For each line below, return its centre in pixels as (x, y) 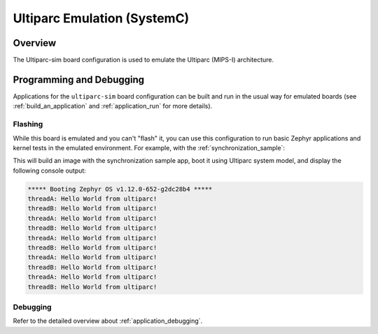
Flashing (28, 124)
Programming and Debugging (79, 79)
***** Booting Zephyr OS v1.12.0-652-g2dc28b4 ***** (120, 189)
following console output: (50, 170)
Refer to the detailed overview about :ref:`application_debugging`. (108, 321)
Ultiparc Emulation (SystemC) (101, 18)
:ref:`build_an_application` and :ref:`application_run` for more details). (113, 106)
